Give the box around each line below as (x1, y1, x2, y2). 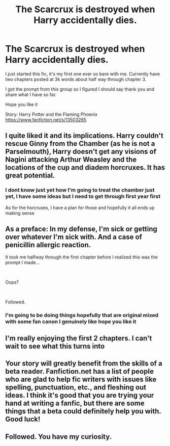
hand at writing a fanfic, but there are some (5, 399, 145, 408)
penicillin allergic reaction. (5, 241, 91, 249)
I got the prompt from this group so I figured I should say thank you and (5, 86, 155, 92)
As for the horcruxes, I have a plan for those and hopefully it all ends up (5, 204, 155, 211)
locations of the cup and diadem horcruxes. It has (5, 163, 165, 172)
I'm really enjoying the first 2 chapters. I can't (5, 334, 152, 343)
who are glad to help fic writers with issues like (5, 375, 157, 384)
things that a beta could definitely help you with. (5, 407, 161, 416)
